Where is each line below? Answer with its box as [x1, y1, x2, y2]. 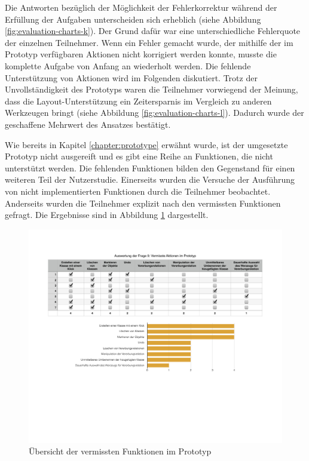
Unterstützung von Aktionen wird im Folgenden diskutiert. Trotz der [5, 71, 258, 84]
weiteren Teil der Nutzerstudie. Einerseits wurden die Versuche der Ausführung [5, 173, 295, 186]
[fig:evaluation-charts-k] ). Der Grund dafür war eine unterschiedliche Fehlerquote [5, 24, 301, 37]
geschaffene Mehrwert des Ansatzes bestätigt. [5, 118, 171, 130]
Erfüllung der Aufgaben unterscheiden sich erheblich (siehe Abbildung [5, 13, 261, 25]
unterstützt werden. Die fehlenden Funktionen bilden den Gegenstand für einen [5, 161, 295, 174]
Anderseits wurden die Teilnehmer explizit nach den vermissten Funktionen [5, 196, 281, 209]
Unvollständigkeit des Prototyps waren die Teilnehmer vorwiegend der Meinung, [5, 83, 298, 96]
